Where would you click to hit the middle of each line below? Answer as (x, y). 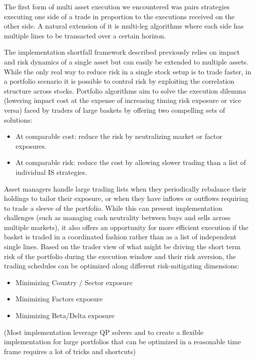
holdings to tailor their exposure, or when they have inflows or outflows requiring (126, 198)
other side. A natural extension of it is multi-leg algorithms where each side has (124, 26)
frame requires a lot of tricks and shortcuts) (70, 351)
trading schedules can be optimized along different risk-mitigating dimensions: (122, 266)
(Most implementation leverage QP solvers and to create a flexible (104, 332)
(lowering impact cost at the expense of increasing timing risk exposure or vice (123, 100)
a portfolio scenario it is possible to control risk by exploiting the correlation (119, 81)
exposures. (31, 146)
